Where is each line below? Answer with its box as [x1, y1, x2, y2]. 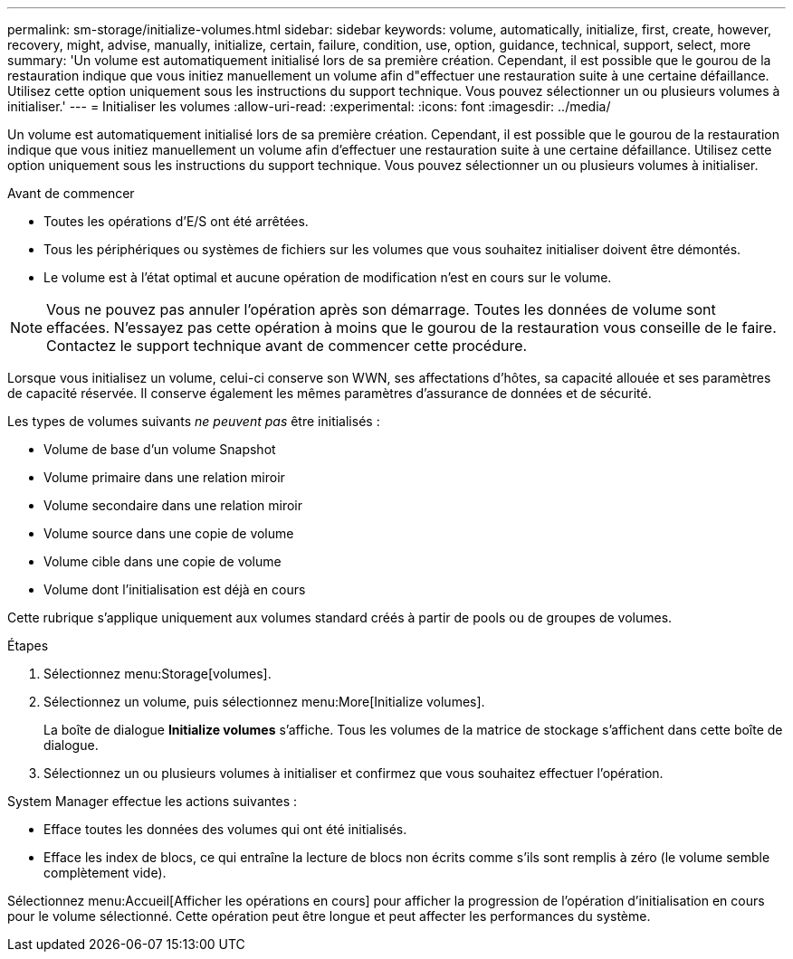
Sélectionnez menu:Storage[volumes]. [43, 666, 272, 681]
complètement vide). [43, 865, 167, 880]
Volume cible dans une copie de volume [43, 554, 282, 569]
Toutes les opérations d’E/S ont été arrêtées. [43, 214, 309, 229]
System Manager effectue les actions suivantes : [7, 793, 297, 809]
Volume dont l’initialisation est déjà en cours [43, 582, 306, 597]
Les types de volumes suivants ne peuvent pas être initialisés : [7, 413, 380, 429]
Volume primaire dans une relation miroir [43, 470, 285, 485]
